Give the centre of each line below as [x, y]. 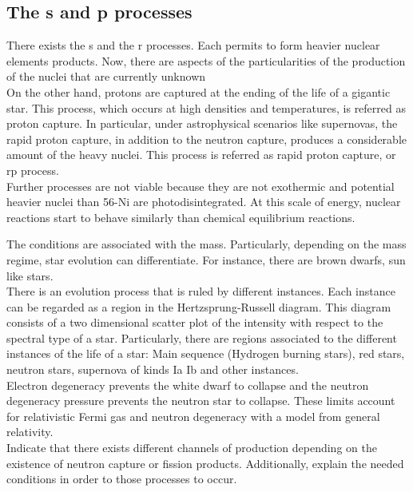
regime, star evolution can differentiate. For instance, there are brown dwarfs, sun [206, 259]
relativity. [30, 432]
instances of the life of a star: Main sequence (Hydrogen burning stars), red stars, [206, 353]
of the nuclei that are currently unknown [106, 76]
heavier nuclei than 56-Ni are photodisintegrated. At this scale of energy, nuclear [204, 202]
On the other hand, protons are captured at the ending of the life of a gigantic [199, 91]
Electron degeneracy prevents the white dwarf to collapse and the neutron [188, 385]
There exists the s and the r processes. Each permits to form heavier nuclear [193, 45]
